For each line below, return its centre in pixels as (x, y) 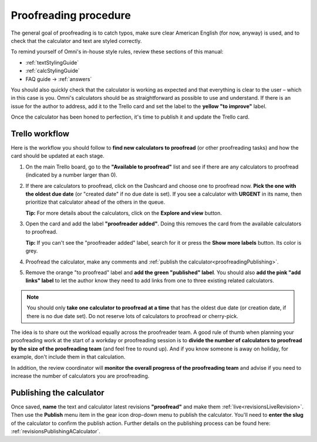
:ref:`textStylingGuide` (52, 62)
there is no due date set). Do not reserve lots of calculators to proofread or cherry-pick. (133, 316)
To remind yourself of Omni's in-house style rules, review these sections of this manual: (117, 52)
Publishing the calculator (58, 392)
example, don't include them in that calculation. (68, 357)
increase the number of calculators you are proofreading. (80, 376)
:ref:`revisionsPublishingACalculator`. (56, 431)
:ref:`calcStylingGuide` (53, 71)
